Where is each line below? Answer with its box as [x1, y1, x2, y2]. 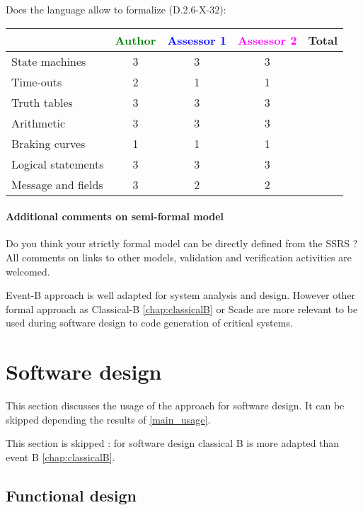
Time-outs [11, 73, 62, 90]
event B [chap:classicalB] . [6, 449, 115, 464]
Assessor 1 [167, 31, 226, 48]
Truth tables [11, 93, 73, 110]
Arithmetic [11, 114, 66, 131]
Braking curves [11, 135, 86, 152]
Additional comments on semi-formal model [6, 209, 224, 224]
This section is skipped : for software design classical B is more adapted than [6, 436, 340, 450]
